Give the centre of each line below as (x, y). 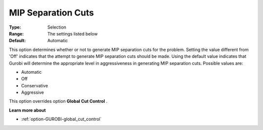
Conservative (35, 85)
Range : (16, 33)
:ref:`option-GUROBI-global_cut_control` (61, 119)
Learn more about (28, 110)
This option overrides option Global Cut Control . (58, 101)
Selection (57, 27)
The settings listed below (73, 33)
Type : (15, 27)
